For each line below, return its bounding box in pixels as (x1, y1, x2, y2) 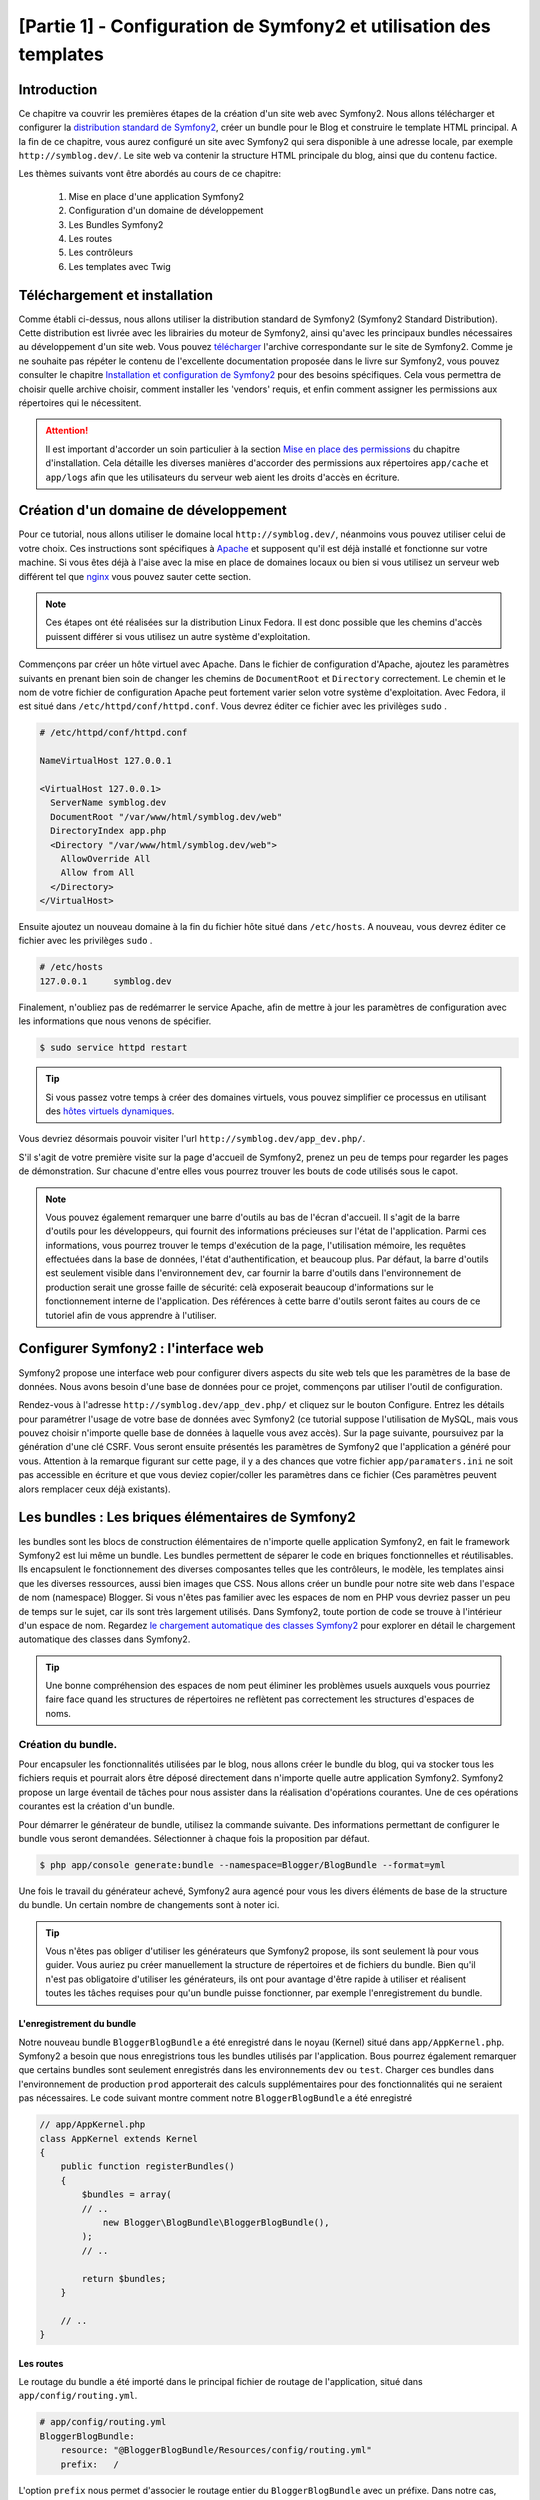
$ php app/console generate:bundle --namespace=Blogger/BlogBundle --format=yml (39, 1859, 446, 1870)
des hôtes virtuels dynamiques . (45, 1105, 175, 1117)
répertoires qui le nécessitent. (18, 397, 142, 409)
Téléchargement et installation (18, 286, 214, 304)
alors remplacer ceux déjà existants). (18, 1483, 171, 1495)
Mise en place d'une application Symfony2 (68, 190, 245, 202)
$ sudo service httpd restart (39, 1042, 188, 1054)
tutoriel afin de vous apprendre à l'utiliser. (45, 1309, 217, 1321)
